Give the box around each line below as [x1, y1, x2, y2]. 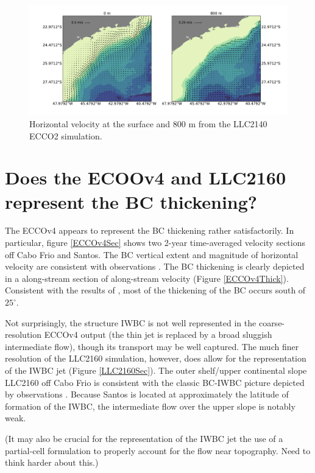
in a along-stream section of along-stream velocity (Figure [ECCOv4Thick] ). [5, 272, 289, 284]
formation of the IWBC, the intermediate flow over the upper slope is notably [5, 399, 296, 412]
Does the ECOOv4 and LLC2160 [5, 165, 286, 190]
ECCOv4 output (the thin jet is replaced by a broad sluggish [44, 328, 272, 341]
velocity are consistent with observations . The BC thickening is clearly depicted [5, 260, 305, 273]
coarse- [258, 316, 285, 329]
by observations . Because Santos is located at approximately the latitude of [5, 388, 289, 401]
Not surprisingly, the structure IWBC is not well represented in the [5, 316, 257, 329]
